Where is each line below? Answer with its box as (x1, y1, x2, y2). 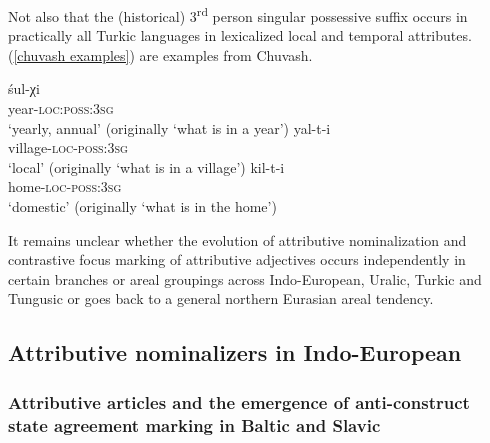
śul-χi (8, 78, 40, 99)
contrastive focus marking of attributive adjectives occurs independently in (8, 249, 466, 270)
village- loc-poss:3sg (8, 137, 128, 158)
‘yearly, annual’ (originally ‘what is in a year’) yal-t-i (8, 117, 331, 138)
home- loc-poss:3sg (8, 176, 122, 197)
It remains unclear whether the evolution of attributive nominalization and (8, 229, 467, 250)
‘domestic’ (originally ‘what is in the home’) (8, 196, 277, 216)
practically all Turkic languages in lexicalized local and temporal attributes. (8, 25, 472, 46)
